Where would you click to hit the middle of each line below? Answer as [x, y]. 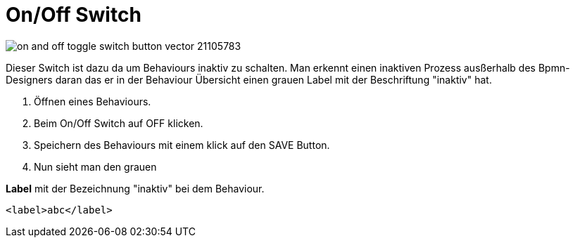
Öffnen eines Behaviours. [93, 101]
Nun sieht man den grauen [95, 166]
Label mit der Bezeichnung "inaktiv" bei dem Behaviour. [135, 188]
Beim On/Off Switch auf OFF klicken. [119, 123]
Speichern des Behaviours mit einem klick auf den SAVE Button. [182, 145]
